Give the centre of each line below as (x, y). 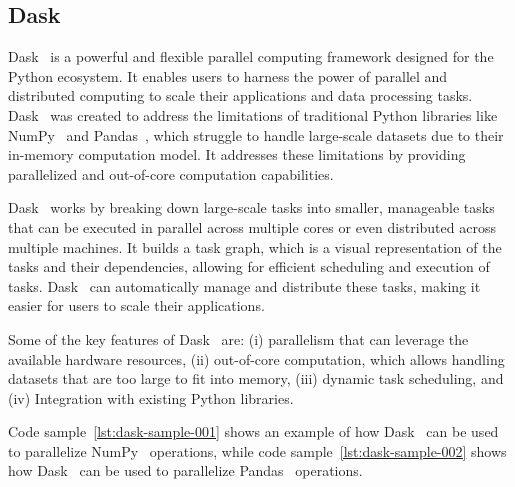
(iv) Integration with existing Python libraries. (151, 397)
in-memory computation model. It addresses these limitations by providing (237, 154)
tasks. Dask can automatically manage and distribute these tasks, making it (244, 285)
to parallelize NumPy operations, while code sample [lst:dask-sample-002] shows (257, 450)
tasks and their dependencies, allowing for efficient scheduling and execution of (249, 266)
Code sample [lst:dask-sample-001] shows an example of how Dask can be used (253, 431)
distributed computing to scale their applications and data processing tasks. (240, 95)
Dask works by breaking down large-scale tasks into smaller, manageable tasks (251, 207)
